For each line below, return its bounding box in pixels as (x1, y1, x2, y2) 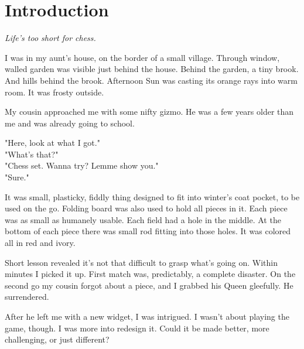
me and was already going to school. (5, 117, 135, 129)
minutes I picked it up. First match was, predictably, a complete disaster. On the (5, 268, 296, 280)
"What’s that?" (5, 148, 59, 160)
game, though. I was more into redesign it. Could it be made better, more (5, 321, 269, 334)
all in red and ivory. (5, 237, 76, 249)
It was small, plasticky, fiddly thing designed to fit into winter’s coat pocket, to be (5, 190, 300, 203)
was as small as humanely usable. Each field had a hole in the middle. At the (5, 213, 281, 225)
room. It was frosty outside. (5, 85, 104, 98)
